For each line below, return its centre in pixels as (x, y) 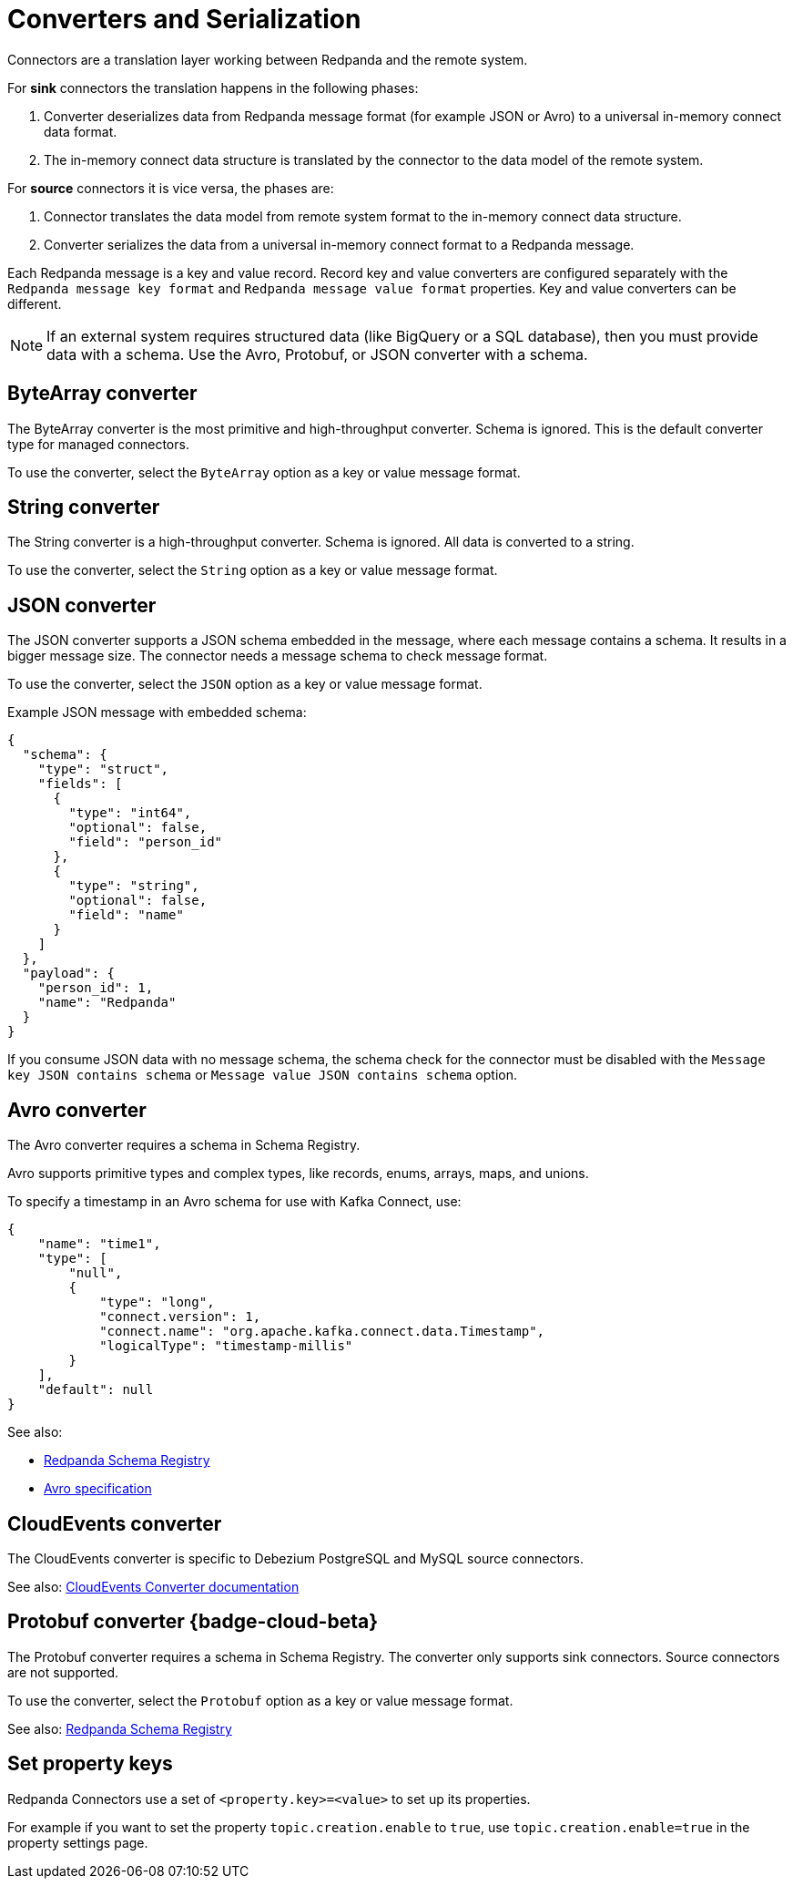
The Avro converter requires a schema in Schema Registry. (184, 1145)
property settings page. (78, 1842)
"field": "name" (126, 915)
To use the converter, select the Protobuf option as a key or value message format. (260, 1700)
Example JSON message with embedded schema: (157, 712)
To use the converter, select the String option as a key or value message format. (253, 570)
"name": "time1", (99, 1244)
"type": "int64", (130, 813)
